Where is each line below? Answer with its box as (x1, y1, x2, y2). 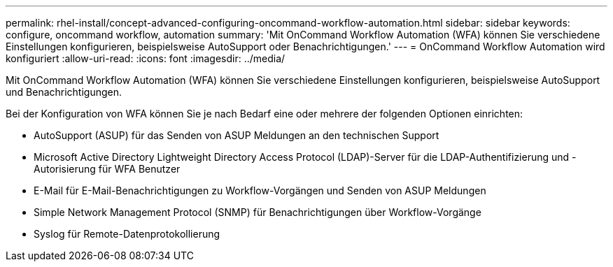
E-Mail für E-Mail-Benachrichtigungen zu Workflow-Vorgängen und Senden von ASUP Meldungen (34, 185, 486, 196)
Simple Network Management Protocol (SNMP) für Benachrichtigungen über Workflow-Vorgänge (34, 206, 481, 218)
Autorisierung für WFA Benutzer (34, 163, 181, 175)
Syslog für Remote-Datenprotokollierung (34, 228, 220, 240)
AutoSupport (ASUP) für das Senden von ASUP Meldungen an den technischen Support (34, 129, 439, 141)
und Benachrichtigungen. (6, 86, 122, 98)
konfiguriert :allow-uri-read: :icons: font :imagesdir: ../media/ (6, 52, 286, 64)
